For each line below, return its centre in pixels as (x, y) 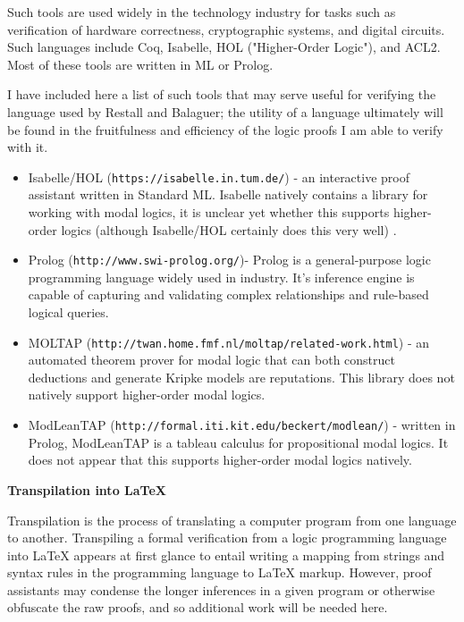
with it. (28, 147)
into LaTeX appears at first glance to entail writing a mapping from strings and (226, 555)
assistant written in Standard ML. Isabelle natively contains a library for (228, 194)
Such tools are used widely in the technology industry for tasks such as (202, 12)
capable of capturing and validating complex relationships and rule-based (228, 294)
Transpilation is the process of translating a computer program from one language (232, 520)
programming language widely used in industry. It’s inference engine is (221, 277)
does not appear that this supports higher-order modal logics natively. (220, 460)
